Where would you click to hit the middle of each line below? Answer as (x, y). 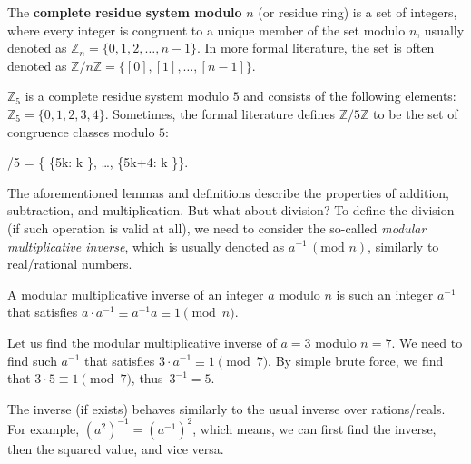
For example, (44, 428)
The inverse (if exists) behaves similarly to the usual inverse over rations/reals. (226, 408)
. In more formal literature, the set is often (315, 48)
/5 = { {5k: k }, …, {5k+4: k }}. (98, 162)
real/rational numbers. (70, 264)
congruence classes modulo (81, 131)
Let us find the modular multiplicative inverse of (142, 342)
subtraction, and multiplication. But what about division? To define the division (231, 210)
